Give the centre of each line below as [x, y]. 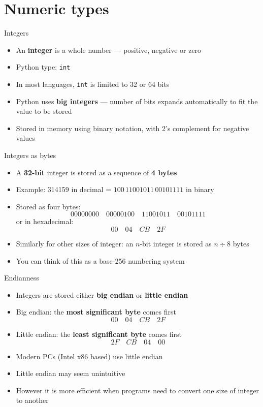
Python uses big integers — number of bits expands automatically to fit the [137, 101]
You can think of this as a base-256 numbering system [100, 260]
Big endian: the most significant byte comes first [96, 312]
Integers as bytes [30, 155]
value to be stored [44, 111]
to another [32, 400]
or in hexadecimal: [45, 221]
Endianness [22, 278]
